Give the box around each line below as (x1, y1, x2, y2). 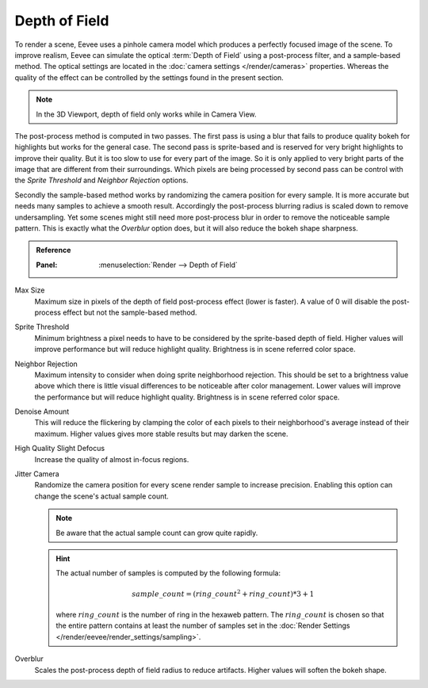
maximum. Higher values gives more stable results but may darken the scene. (34, 429, 289, 438)
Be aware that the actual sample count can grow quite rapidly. (55, 528, 258, 537)
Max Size (14, 285, 45, 295)
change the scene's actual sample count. (34, 491, 170, 501)
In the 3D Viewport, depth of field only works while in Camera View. (36, 109, 257, 119)
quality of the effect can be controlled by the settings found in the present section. (14, 72, 285, 82)
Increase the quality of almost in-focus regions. (34, 454, 189, 464)
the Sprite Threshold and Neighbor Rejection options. (14, 175, 189, 185)
